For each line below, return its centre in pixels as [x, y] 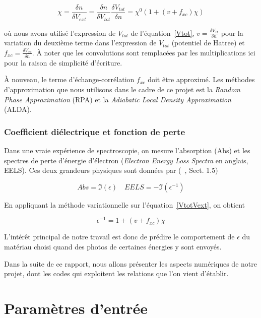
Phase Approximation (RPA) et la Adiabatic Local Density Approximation [118, 99]
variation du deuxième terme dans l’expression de [80, 43]
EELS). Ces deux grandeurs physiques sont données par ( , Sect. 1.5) [111, 170]
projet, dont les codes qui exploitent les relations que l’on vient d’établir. [116, 273]
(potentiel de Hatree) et [208, 43]
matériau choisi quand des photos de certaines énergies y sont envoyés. [113, 246]
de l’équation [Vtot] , [162, 33]
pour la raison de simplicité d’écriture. [63, 62]
